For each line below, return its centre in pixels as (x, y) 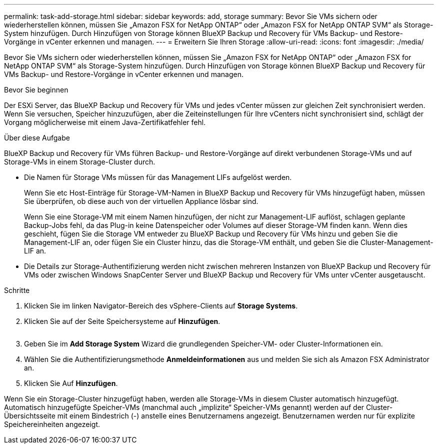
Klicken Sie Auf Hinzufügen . (71, 383)
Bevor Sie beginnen (36, 90)
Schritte (17, 290)
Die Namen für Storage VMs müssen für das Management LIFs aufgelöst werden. (158, 177)
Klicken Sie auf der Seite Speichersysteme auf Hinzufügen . (122, 321)
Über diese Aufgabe (37, 138)
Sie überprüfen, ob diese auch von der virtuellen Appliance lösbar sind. (141, 201)
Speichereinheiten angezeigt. (52, 424)
